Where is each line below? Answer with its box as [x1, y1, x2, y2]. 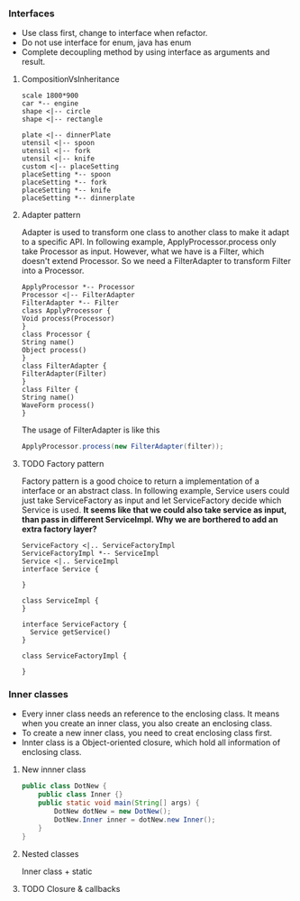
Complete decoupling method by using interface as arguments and [21, 47, 270, 58]
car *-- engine [21, 99, 79, 108]
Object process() [21, 346, 87, 355]
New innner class [21, 764, 86, 775]
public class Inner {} [38, 790, 123, 799]
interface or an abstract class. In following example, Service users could [21, 486, 290, 496]
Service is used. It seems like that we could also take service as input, [21, 505, 287, 515]
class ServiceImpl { [21, 596, 99, 605]
